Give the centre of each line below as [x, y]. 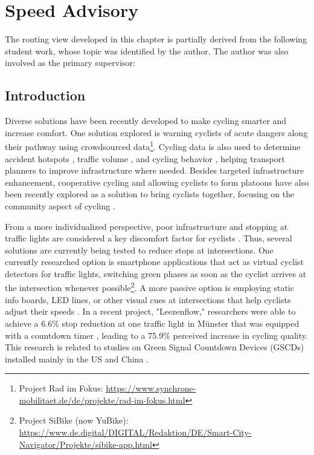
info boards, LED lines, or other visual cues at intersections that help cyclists [148, 299]
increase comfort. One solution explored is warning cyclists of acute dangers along [156, 132]
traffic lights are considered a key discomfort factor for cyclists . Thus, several [149, 238]
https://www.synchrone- [151, 388]
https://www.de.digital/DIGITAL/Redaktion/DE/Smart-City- [135, 432]
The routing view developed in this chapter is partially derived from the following [156, 39]
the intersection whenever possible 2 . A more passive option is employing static [149, 287]
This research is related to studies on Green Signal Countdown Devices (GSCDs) [155, 347]
